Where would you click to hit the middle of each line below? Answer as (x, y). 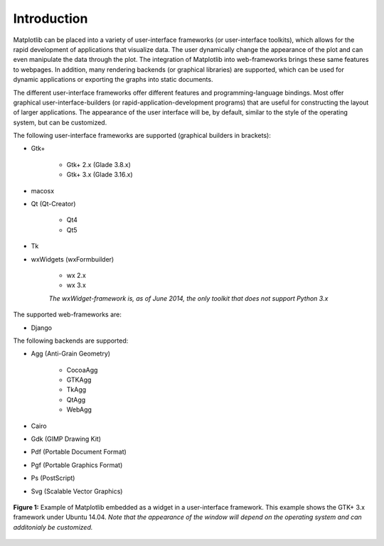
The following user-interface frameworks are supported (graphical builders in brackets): (142, 136)
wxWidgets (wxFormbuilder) (73, 259)
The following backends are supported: (71, 341)
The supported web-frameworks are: (68, 315)
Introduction (50, 18)
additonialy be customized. (53, 527)
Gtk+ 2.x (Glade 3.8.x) (99, 164)
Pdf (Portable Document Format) (79, 452)
